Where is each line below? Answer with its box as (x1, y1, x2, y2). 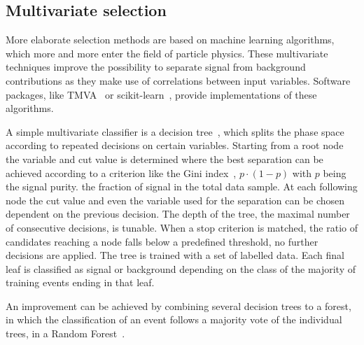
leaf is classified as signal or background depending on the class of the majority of (6, 261, 356, 276)
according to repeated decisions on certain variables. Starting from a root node (6, 138, 344, 153)
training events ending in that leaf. (6, 275, 155, 290)
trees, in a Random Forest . (6, 326, 125, 341)
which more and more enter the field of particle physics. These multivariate (6, 45, 328, 60)
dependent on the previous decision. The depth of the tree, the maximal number (6, 206, 350, 221)
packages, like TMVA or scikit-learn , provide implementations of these (6, 87, 317, 101)
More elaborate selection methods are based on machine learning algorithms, (6, 32, 335, 47)
